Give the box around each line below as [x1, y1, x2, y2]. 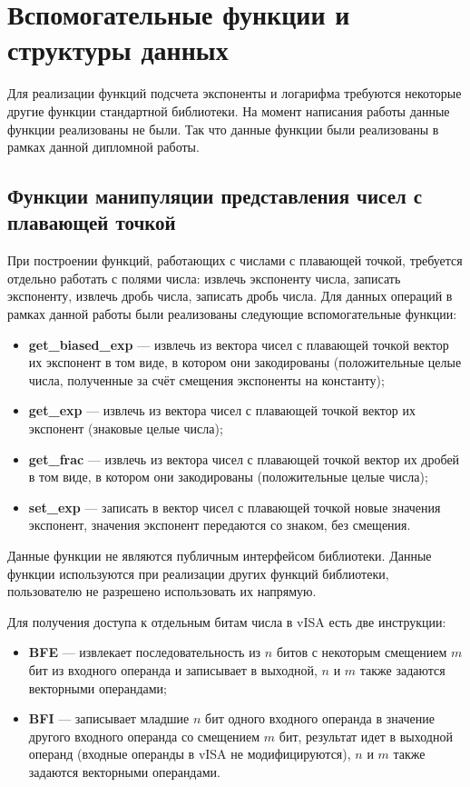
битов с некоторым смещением [276, 643, 447, 662]
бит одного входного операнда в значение [205, 709, 435, 728]
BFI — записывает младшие [28, 709, 190, 728]
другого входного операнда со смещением [28, 726, 260, 745]
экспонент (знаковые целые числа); [28, 419, 223, 438]
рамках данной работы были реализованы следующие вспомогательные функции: [7, 304, 457, 324]
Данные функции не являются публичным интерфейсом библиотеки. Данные [7, 546, 432, 564]
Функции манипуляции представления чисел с [7, 182, 423, 210]
